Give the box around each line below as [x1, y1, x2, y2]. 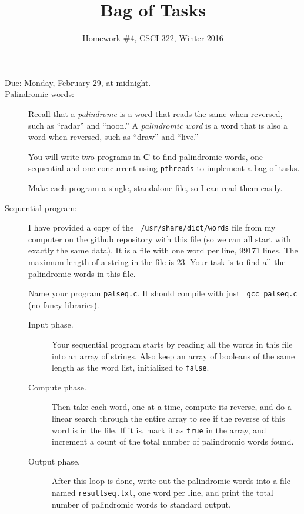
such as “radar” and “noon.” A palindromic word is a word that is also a [28, 119, 288, 131]
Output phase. [28, 455, 80, 467]
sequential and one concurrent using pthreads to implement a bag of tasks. [28, 162, 300, 174]
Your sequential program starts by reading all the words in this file [52, 338, 293, 350]
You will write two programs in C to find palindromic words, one [28, 150, 263, 162]
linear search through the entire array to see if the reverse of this [52, 412, 285, 425]
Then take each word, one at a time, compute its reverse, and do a [52, 400, 292, 413]
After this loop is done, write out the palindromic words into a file [52, 475, 291, 487]
